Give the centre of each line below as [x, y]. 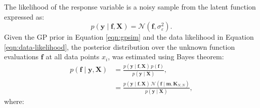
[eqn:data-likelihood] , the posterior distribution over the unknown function [120, 46]
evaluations [21, 57]
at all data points [73, 57]
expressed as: [24, 16]
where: [14, 101]
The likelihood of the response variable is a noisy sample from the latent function [130, 7]
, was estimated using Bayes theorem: [166, 57]
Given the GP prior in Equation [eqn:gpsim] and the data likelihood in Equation [129, 37]
